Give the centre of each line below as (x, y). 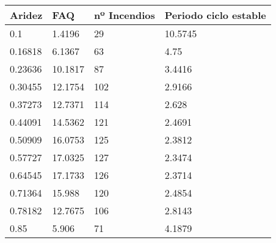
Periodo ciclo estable (215, 15)
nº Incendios (124, 15)
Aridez (26, 15)
